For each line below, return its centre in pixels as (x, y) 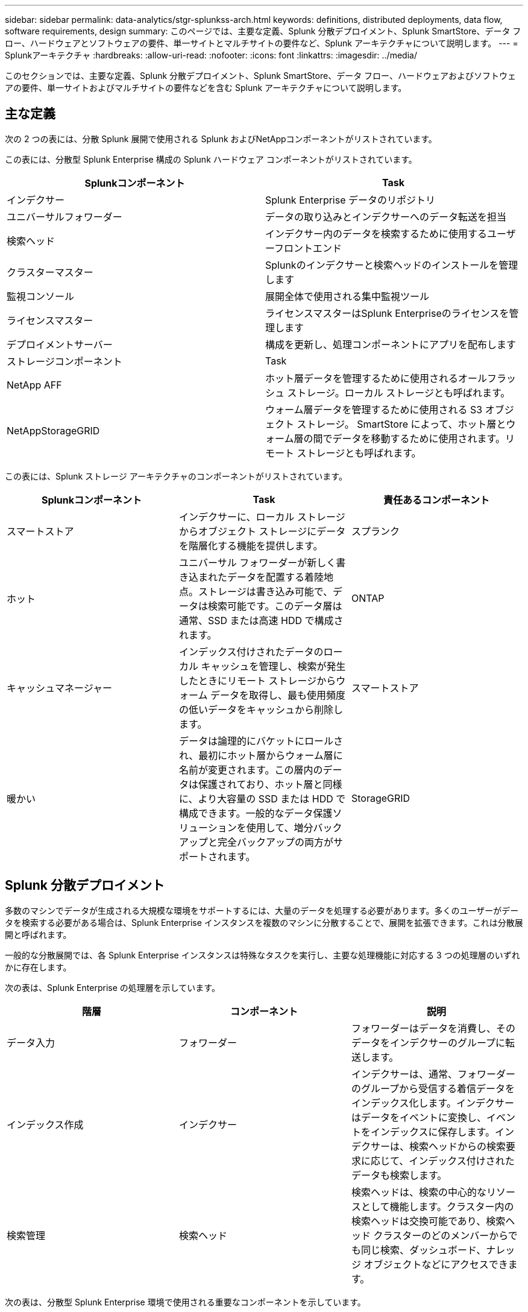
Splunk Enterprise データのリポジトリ (350, 200)
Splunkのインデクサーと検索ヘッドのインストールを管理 (392, 265)
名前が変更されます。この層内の (251, 770)
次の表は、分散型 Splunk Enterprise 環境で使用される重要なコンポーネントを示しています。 (185, 1302)
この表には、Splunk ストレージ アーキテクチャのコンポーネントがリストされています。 (176, 476)
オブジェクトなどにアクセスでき (436, 1264)
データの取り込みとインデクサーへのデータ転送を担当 (386, 217)
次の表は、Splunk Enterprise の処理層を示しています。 (112, 987)
